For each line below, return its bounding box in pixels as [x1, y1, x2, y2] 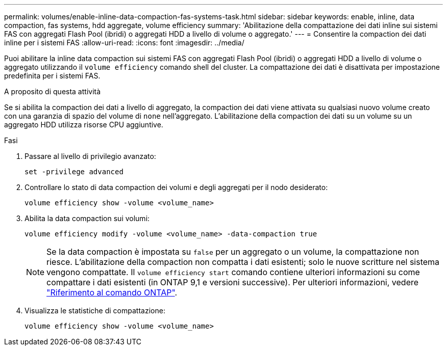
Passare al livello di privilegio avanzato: [24, 152, 156, 160]
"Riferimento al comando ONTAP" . [46, 287, 178, 298]
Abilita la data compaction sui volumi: [24, 214, 150, 223]
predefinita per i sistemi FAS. [4, 71, 101, 80]
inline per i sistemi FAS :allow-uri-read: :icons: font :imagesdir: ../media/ [4, 38, 244, 47]
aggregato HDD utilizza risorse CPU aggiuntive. [4, 120, 163, 129]
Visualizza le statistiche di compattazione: [24, 306, 165, 315]
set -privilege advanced [24, 168, 123, 176]
